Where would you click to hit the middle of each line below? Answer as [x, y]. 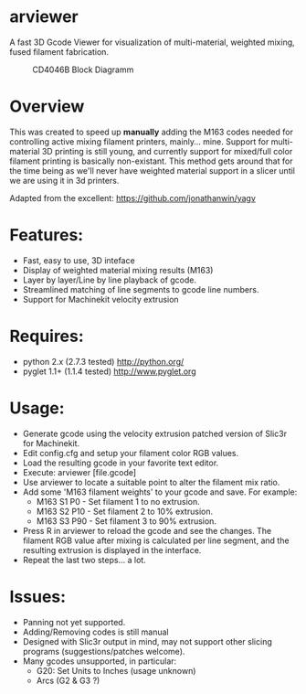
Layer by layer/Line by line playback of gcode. [110, 280]
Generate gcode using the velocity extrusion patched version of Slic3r [155, 433]
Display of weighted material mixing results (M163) [118, 270]
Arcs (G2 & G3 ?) [68, 680]
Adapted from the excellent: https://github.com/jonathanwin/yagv [132, 198]
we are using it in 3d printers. [64, 180]
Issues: [38, 597]
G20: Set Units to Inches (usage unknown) [116, 670]
